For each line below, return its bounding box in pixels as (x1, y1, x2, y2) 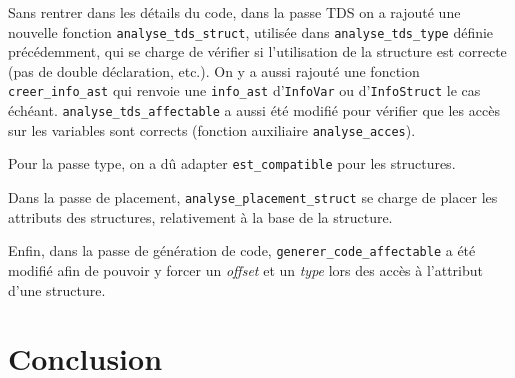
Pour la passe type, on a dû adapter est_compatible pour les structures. (8, 153, 456, 174)
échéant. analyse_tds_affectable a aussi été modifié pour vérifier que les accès (8, 100, 500, 121)
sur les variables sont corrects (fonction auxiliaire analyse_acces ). (8, 119, 416, 140)
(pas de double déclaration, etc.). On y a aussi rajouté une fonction (8, 60, 420, 81)
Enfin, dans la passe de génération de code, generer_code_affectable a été (8, 240, 476, 261)
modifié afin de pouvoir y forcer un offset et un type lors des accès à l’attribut (8, 259, 484, 280)
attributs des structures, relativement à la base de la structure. (8, 206, 393, 227)
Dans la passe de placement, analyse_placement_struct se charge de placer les (8, 187, 498, 208)
